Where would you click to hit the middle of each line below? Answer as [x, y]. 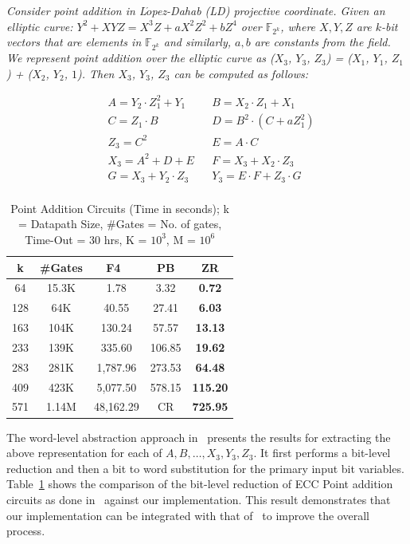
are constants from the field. [322, 42]
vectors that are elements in [74, 42]
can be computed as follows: [241, 73]
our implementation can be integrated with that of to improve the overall [188, 515]
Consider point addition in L [76, 10]
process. [26, 531]
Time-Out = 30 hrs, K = [86, 239]
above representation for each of [84, 453]
